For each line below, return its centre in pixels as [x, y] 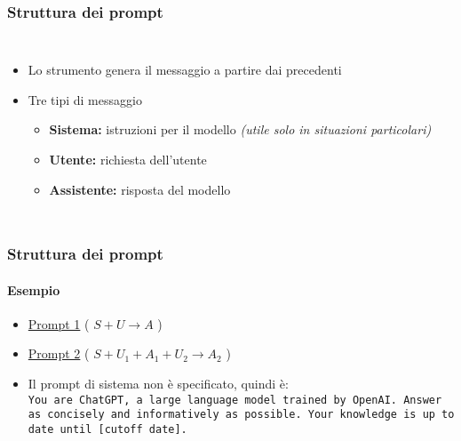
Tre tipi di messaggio [85, 99]
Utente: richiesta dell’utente [128, 159]
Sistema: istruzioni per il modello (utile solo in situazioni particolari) [240, 129]
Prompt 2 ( [59, 353]
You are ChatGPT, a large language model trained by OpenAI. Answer [235, 400]
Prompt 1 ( [59, 323]
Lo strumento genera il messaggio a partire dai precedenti [185, 70]
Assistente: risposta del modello [140, 189]
